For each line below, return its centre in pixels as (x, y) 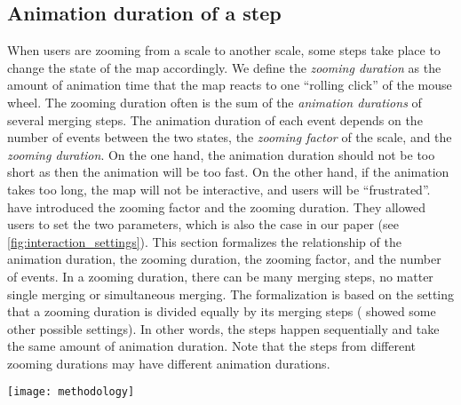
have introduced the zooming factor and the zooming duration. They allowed (217, 206)
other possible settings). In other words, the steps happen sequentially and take (223, 328)
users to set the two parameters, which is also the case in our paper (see (203, 224)
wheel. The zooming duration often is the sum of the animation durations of (215, 102)
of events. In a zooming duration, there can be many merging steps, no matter (220, 276)
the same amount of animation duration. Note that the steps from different (212, 346)
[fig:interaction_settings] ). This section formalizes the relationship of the (204, 241)
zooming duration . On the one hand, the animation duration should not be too (221, 154)
